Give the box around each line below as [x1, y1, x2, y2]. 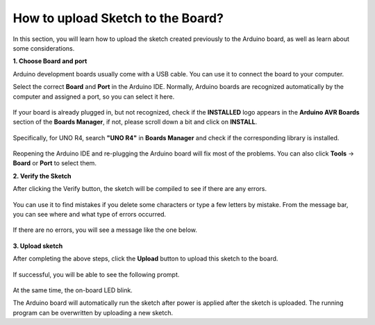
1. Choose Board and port [12, 57, 87, 65]
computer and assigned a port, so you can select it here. [12, 92, 175, 101]
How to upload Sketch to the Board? [12, 10, 224, 26]
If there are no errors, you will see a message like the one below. [12, 226, 198, 234]
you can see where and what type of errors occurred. [12, 210, 167, 219]
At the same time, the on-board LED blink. [12, 285, 133, 294]
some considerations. [12, 44, 75, 52]
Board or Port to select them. [12, 159, 97, 167]
